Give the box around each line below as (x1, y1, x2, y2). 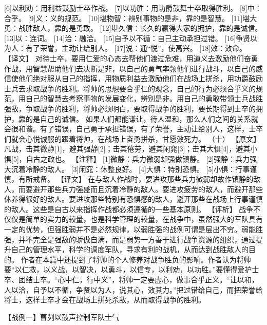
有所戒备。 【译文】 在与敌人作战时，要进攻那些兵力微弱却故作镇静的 (18, 174, 254, 184)
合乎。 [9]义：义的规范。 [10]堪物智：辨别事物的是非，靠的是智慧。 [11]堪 (4, 12, 250, 23)
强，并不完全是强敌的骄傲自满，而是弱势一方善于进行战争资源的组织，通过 (4, 234, 256, 244)
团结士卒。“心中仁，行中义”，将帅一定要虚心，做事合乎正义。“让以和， (18, 274, 259, 285)
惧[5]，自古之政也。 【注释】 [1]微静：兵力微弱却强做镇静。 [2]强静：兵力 (4, 153, 250, 164)
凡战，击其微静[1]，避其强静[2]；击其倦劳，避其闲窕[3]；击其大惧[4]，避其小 (4, 143, 258, 154)
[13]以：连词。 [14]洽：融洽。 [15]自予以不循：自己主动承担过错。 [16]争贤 (4, 32, 251, 43)
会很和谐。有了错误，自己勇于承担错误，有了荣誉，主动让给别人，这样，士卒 (4, 123, 263, 134)
